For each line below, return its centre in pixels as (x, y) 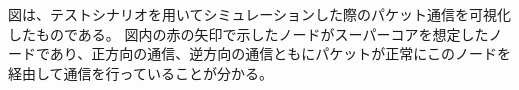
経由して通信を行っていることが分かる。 (140, 72)
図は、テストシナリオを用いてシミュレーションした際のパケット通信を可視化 (260, 14)
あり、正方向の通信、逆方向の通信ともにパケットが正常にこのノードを (280, 53)
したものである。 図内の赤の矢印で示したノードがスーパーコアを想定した (248, 33)
